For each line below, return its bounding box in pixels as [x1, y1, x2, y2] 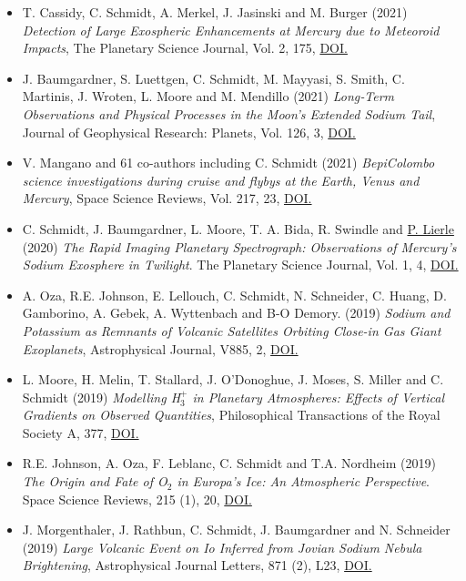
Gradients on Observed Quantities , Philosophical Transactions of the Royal [22, 405, 441, 424]
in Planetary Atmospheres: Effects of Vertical [192, 387, 444, 406]
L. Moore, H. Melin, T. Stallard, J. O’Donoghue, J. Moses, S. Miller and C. [22, 370, 444, 389]
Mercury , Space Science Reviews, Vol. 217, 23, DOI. [22, 189, 312, 208]
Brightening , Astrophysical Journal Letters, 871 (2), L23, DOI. [22, 556, 372, 575]
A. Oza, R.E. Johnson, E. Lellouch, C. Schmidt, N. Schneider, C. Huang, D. [22, 285, 447, 304]
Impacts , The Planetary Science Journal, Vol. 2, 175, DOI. [22, 38, 348, 57]
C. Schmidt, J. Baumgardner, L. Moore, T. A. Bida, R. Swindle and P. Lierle [22, 219, 454, 238]
